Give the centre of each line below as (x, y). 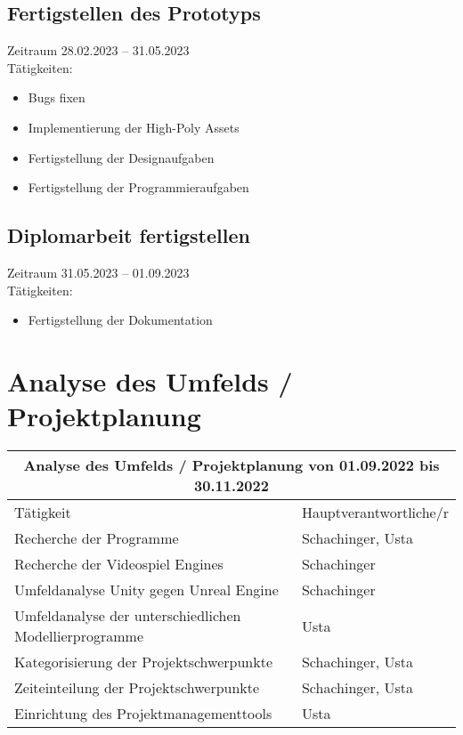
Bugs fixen (57, 97)
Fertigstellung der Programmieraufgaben (138, 187)
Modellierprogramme (79, 636)
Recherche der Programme (97, 538)
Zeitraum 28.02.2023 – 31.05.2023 (98, 50)
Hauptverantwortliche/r (375, 513)
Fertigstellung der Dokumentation (120, 320)
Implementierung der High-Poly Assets (134, 127)
